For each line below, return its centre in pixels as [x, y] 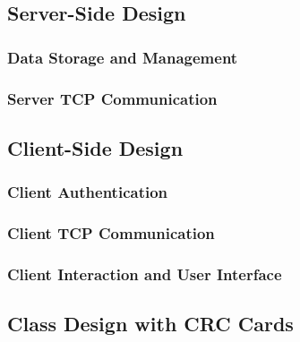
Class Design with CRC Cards [150, 324]
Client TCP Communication [111, 233]
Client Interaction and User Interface [145, 274]
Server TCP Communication [112, 98]
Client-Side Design [95, 147]
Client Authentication [88, 192]
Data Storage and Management [123, 57]
